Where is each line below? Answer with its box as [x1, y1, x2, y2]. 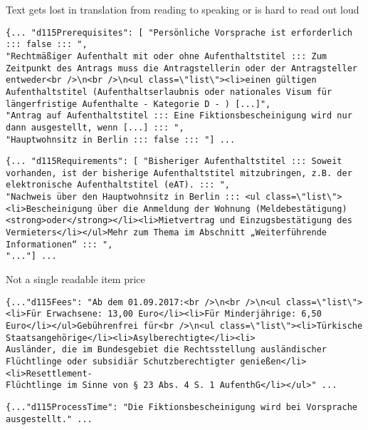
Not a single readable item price [6, 272, 145, 287]
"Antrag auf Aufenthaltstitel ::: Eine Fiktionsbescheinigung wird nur [6, 111, 352, 121]
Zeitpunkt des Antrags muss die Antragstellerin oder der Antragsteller [6, 63, 357, 73]
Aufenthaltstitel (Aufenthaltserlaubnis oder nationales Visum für [6, 86, 332, 97]
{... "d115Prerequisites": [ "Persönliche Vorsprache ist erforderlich [6, 27, 352, 38]
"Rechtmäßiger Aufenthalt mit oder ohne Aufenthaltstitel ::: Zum [6, 51, 327, 61]
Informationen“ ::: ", [6, 239, 113, 250]
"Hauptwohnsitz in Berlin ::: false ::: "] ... [6, 134, 236, 145]
